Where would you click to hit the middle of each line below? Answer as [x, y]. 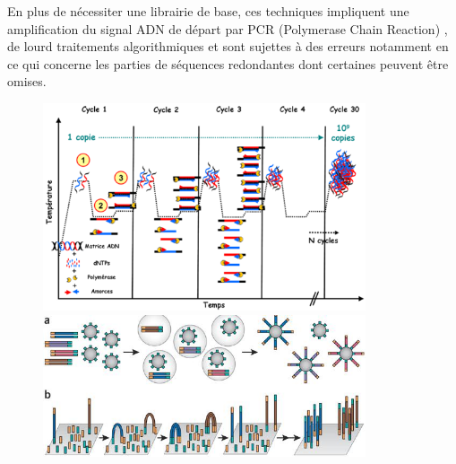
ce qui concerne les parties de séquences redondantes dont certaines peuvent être [228, 63]
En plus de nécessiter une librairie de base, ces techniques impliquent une [208, 11]
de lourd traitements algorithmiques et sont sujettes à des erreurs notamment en [228, 46]
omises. [27, 81]
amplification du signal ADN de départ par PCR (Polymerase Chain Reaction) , [228, 28]
